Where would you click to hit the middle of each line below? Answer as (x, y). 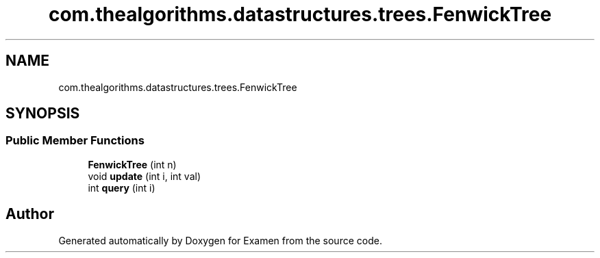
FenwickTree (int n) (132, 164)
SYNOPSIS (43, 114)
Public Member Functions (75, 141)
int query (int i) (122, 188)
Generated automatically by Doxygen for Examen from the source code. (220, 240)
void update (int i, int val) (145, 176)
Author (30, 214)
